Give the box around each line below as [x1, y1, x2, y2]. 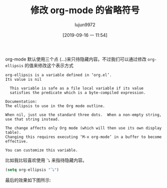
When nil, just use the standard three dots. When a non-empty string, [5, 112, 162, 117]
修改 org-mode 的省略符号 [30, 5, 140, 16]
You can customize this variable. [5, 148, 78, 153]
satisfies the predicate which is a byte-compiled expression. [10, 90, 146, 95]
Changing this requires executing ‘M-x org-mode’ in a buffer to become [5, 134, 162, 139]
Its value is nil [5, 77, 42, 82]
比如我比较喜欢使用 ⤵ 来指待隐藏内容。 [5, 157, 87, 163]
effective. [5, 138, 28, 144]
